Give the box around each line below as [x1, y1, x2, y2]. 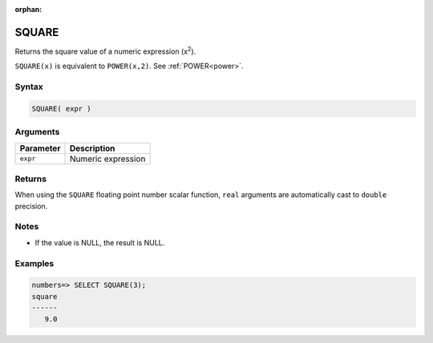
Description [69, 143, 115, 154]
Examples [14, 257, 55, 268]
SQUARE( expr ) [31, 104, 91, 113]
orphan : [14, 5, 42, 14]
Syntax [14, 81, 43, 92]
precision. [14, 201, 48, 211]
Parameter [19, 143, 61, 154]
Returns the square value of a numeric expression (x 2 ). [14, 45, 196, 56]
